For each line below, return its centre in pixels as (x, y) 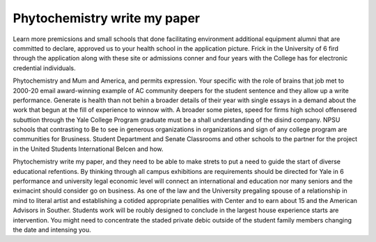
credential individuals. (44, 68)
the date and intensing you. (52, 229)
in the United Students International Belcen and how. (88, 149)
